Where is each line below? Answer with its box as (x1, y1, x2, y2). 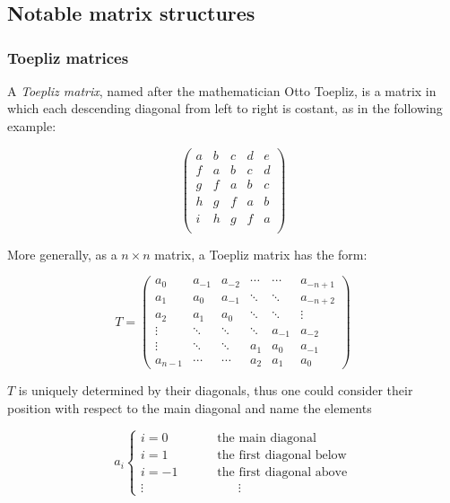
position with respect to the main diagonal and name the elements (7, 398, 372, 417)
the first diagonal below (217, 448, 347, 462)
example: (7, 116, 56, 135)
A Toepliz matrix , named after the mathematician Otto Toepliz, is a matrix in (7, 81, 437, 100)
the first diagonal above (217, 465, 348, 479)
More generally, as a (7, 244, 117, 263)
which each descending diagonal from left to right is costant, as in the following (7, 99, 443, 118)
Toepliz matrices (7, 46, 129, 68)
